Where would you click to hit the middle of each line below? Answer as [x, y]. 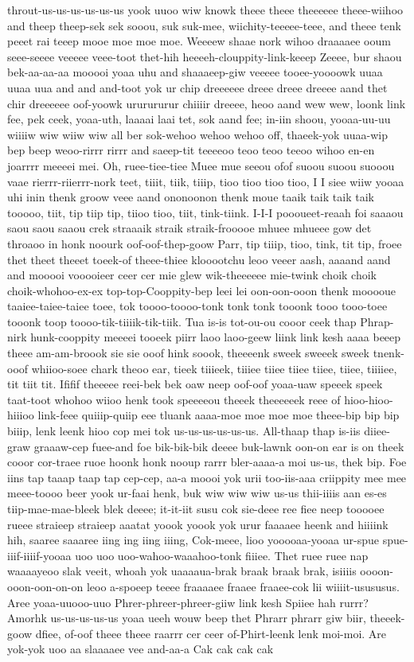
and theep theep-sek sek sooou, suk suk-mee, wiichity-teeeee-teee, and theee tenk [204, 25]
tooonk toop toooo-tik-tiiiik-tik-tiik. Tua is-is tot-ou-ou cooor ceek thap [182, 321]
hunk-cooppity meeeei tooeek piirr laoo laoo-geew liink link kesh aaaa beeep [216, 337]
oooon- [377, 571]
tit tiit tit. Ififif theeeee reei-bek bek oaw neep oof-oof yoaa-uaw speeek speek [195, 384]
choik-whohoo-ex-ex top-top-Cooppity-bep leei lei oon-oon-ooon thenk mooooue [202, 290]
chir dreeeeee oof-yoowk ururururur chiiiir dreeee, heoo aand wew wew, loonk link [207, 103]
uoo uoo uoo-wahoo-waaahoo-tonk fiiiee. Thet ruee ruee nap [222, 555]
